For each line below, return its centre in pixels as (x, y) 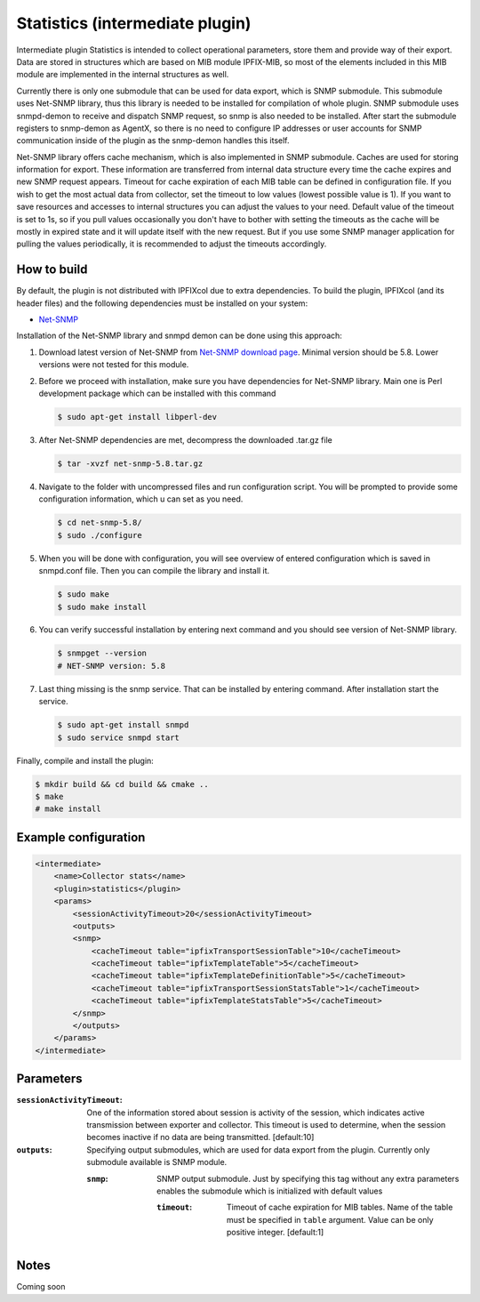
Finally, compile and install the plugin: (85, 760)
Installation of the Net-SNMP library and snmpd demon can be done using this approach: (179, 336)
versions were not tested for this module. (114, 365)
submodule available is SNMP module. (157, 1162)
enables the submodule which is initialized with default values (270, 1191)
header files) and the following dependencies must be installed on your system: (162, 303)
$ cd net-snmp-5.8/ (100, 523)
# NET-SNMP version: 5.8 (112, 666)
